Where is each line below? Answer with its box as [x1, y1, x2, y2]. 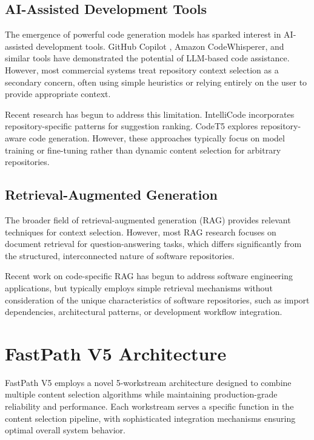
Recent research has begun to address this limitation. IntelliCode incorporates [5, 107, 295, 120]
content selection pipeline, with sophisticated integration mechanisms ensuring [5, 411, 296, 424]
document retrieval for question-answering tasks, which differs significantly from [5, 237, 302, 250]
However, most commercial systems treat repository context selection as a [5, 63, 279, 76]
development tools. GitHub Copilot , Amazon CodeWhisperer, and [36, 39, 284, 52]
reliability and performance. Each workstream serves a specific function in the [5, 400, 294, 412]
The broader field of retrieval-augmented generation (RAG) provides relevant [5, 213, 291, 226]
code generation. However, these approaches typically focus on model [28, 131, 285, 144]
